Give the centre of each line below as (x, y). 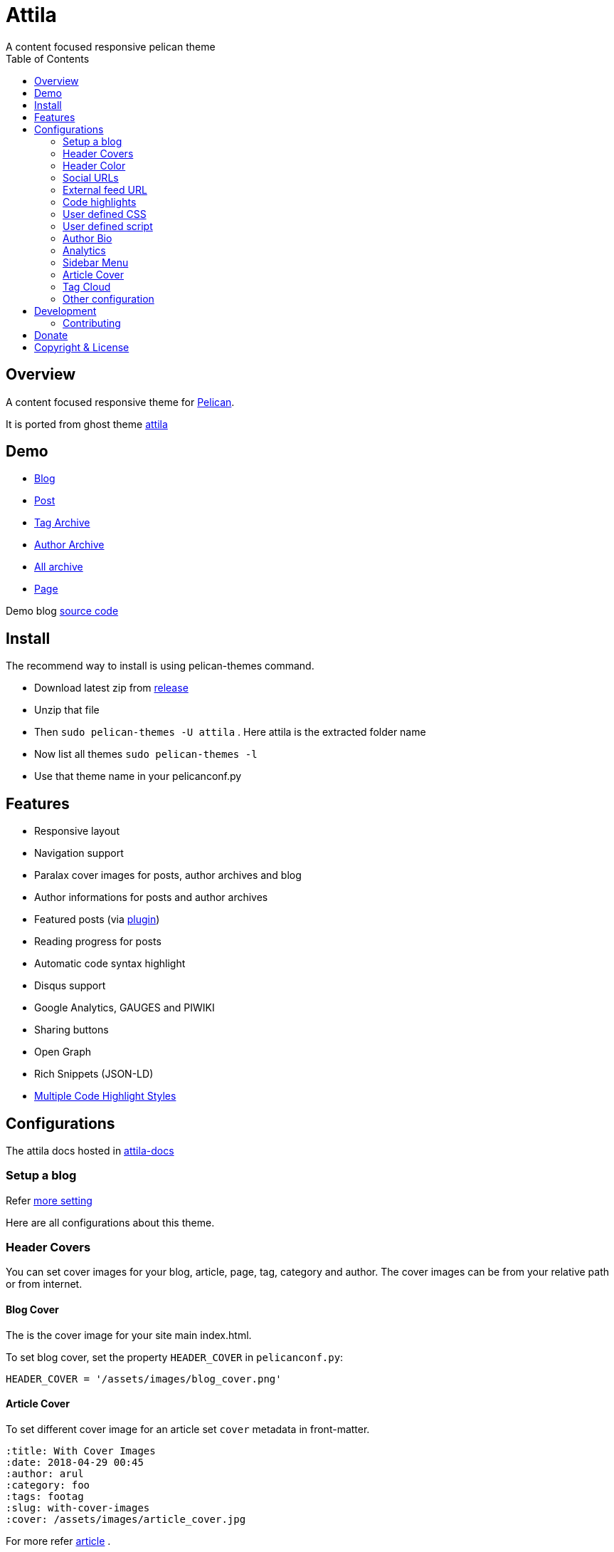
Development (65, 311)
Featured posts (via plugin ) (97, 920)
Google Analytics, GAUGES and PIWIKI (125, 1008)
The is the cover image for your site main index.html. (129, 1335)
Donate (51, 335)
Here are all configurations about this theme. (110, 1222)
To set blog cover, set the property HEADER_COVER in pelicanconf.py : (175, 1357)
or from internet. (44, 1284)
